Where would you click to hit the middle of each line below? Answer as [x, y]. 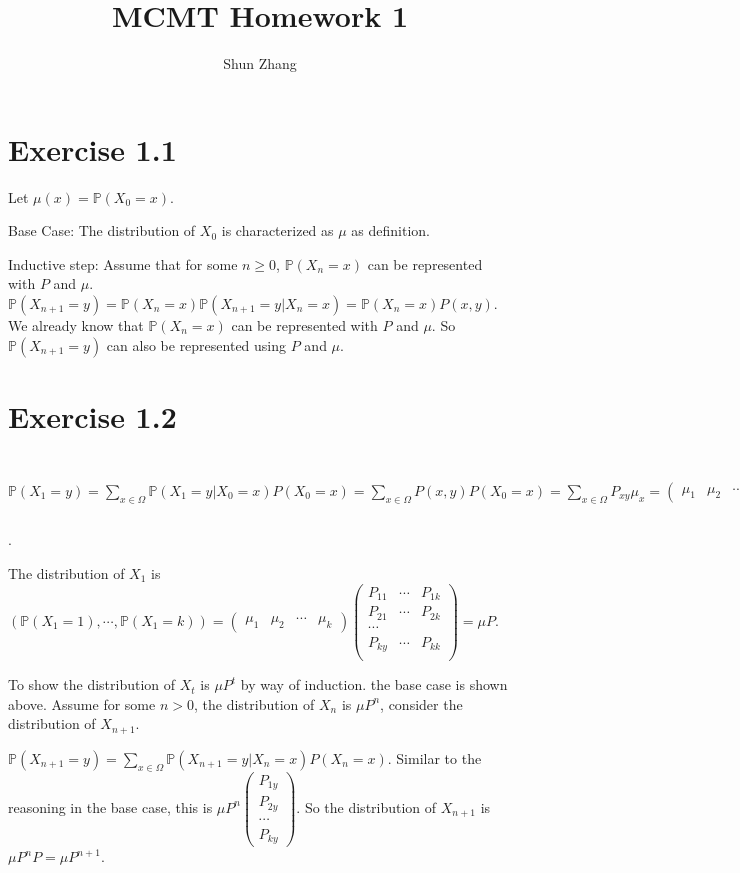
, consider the [421, 703]
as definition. [391, 230]
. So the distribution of [366, 806]
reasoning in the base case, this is [110, 806]
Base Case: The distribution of [102, 230]
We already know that [76, 325]
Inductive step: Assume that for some [123, 263]
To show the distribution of [92, 684]
